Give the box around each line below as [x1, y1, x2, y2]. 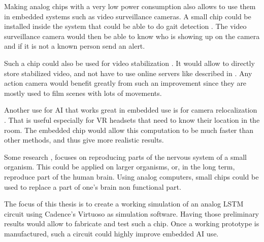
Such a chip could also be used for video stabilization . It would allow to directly [4, 57, 255, 68]
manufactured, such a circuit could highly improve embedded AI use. [4, 228, 219, 238]
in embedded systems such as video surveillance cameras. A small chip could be [4, 11, 251, 21]
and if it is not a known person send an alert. [4, 41, 145, 51]
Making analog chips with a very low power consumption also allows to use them [4, 1, 256, 11]
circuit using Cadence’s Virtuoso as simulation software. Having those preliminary [4, 208, 259, 219]
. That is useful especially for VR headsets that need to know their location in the [4, 114, 260, 125]
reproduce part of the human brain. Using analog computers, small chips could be [4, 171, 259, 182]
